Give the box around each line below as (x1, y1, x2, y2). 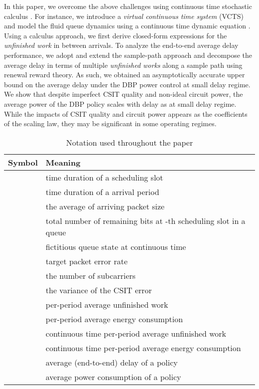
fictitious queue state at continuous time (45, 240, 186, 252)
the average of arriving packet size (45, 200, 165, 212)
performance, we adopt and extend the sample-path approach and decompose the (4, 49, 253, 60)
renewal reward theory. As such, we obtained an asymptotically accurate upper (4, 69, 245, 80)
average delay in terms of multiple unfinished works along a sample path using (4, 59, 243, 70)
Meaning (45, 156, 81, 168)
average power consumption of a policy (45, 371, 181, 383)
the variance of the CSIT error (45, 284, 152, 296)
